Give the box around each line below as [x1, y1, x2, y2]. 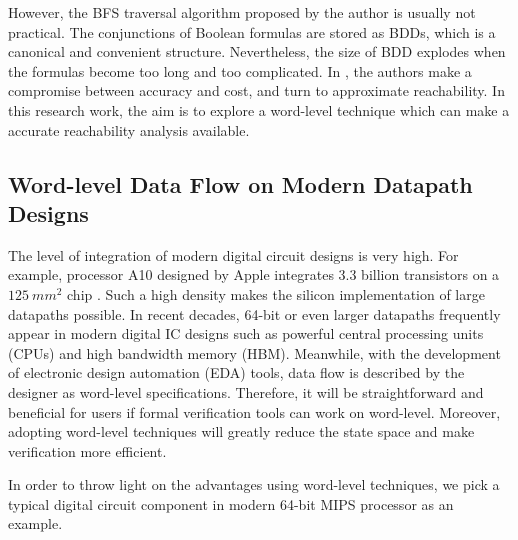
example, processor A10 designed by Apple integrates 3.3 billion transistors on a [8, 264, 500, 285]
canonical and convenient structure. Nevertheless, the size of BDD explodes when [8, 41, 506, 62]
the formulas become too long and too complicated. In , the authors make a [8, 60, 472, 81]
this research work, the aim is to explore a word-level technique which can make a [8, 99, 510, 120]
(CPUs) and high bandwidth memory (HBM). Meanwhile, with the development [8, 342, 501, 363]
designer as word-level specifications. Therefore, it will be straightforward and [8, 381, 484, 402]
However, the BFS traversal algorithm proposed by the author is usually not [8, 2, 476, 22]
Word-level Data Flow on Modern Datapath [8, 168, 473, 199]
